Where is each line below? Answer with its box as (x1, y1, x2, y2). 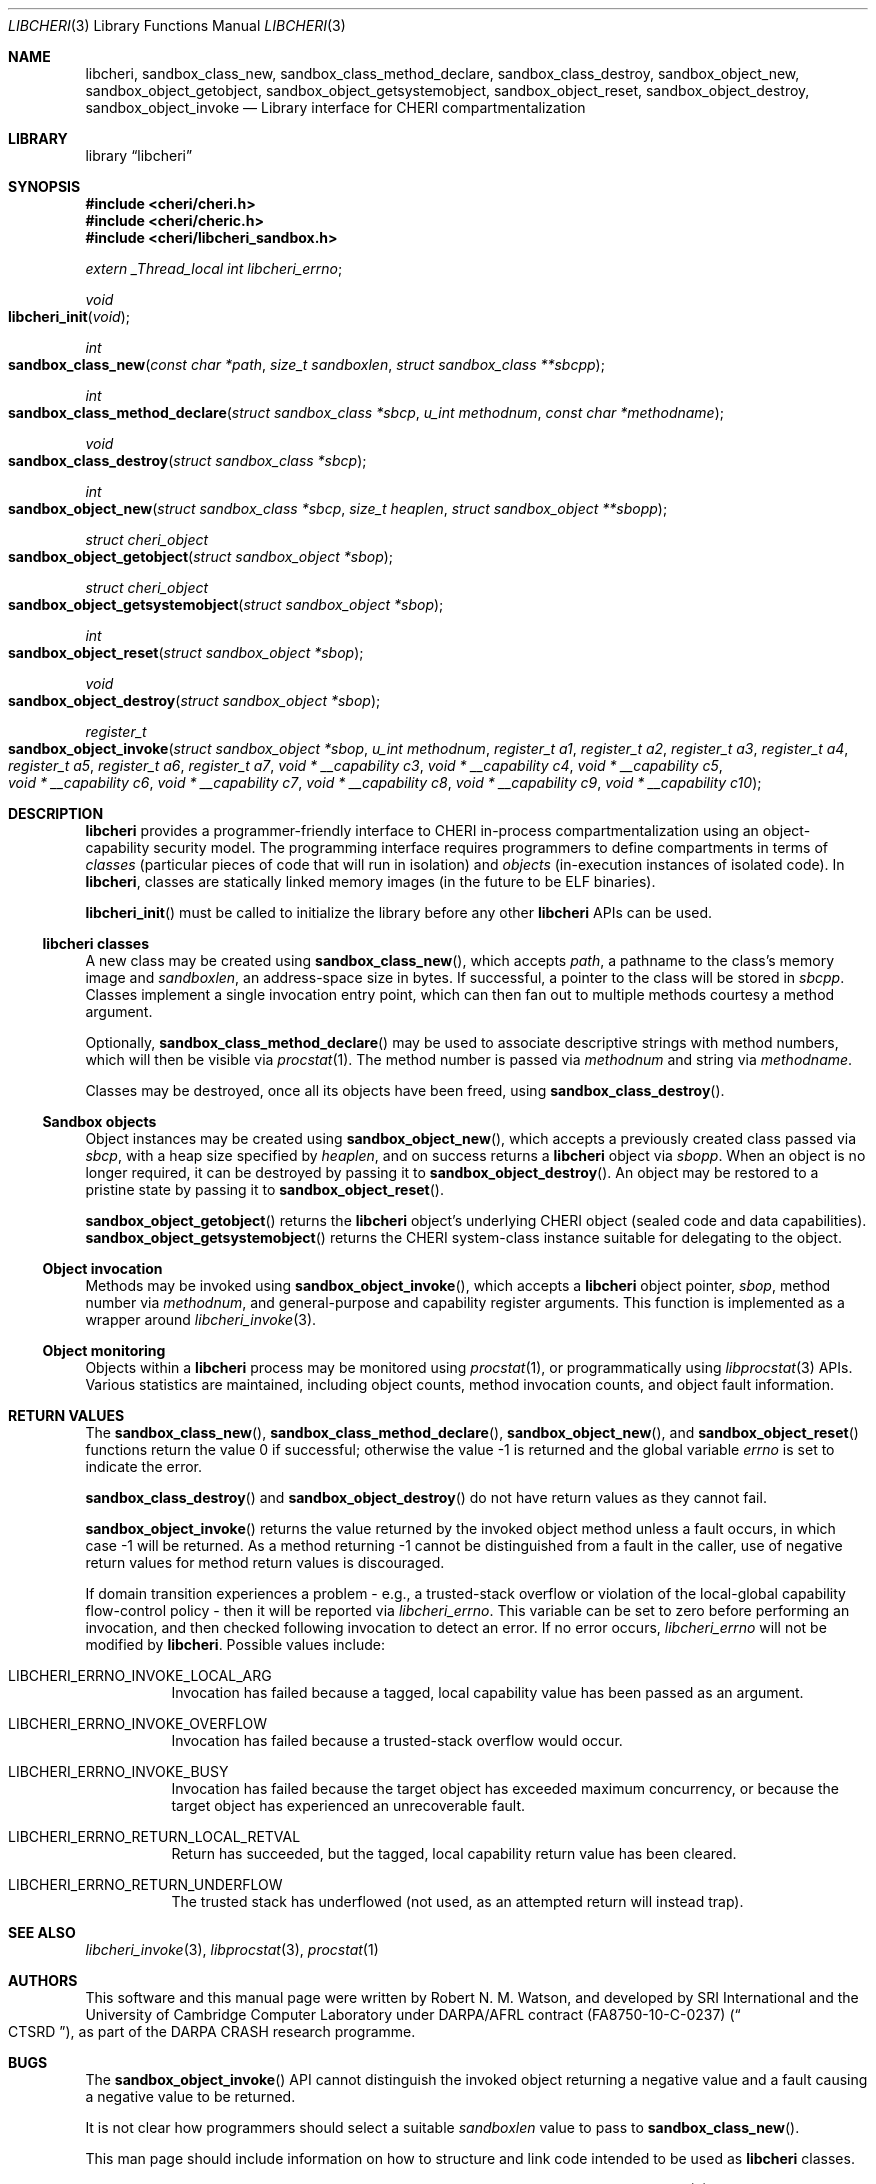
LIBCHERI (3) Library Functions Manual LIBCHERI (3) (8, 17, 346, 34)
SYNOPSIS (8, 178, 81, 195)
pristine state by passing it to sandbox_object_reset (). (85, 1181, 444, 1198)
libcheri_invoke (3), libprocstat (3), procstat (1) (85, 1941, 379, 1958)
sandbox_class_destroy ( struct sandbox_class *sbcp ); (8, 452, 367, 469)
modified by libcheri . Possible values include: (85, 1636, 386, 1653)
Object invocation (42, 1260, 163, 1277)
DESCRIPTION (8, 805, 104, 822)
